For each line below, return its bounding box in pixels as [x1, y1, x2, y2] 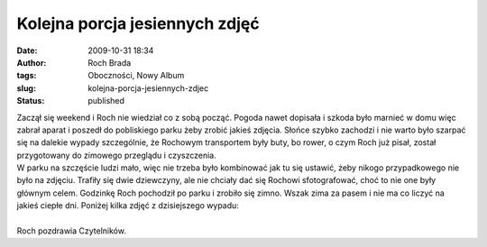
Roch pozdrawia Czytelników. [16, 225, 126, 236]
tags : [16, 70, 37, 81]
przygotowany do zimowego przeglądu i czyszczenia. [16, 150, 216, 160]
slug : [16, 82, 36, 94]
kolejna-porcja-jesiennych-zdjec [87, 82, 209, 94]
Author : [16, 57, 47, 68]
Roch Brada [87, 57, 132, 68]
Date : [16, 45, 38, 56]
